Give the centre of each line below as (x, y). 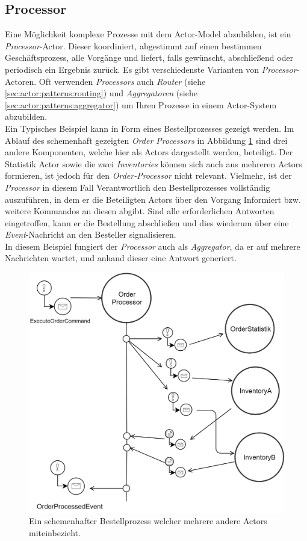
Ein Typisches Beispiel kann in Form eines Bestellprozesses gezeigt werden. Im (150, 128)
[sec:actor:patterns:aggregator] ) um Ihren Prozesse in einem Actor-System (141, 104)
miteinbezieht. (55, 533)
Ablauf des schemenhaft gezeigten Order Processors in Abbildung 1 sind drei (146, 140)
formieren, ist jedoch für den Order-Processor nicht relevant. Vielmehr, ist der (148, 175)
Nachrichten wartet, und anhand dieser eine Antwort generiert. (121, 258)
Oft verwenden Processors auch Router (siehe (122, 81)
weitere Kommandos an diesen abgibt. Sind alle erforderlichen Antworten (140, 211)
